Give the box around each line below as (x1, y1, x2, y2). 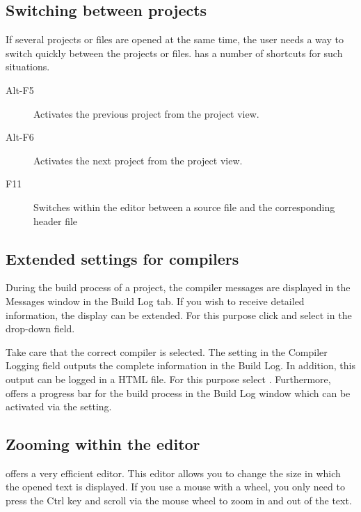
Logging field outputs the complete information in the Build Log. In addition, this (6, 358, 355, 373)
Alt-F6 (6, 130, 34, 144)
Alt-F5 (6, 82, 34, 97)
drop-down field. (6, 321, 75, 336)
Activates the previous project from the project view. (33, 106, 259, 121)
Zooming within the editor (6, 433, 200, 455)
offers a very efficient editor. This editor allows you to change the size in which (6, 465, 341, 480)
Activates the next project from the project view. (33, 153, 243, 167)
